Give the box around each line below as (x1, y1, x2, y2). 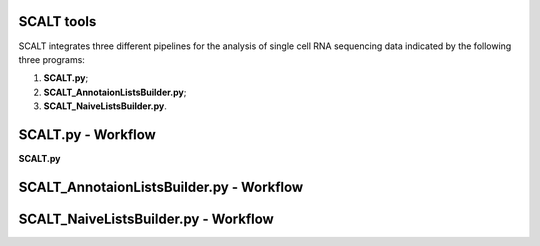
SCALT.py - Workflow (18, 126, 157, 143)
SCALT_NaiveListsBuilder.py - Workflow (18, 210, 274, 227)
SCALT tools (18, 13, 97, 30)
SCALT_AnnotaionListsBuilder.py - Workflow (18, 178, 304, 195)
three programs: (18, 53, 85, 65)
